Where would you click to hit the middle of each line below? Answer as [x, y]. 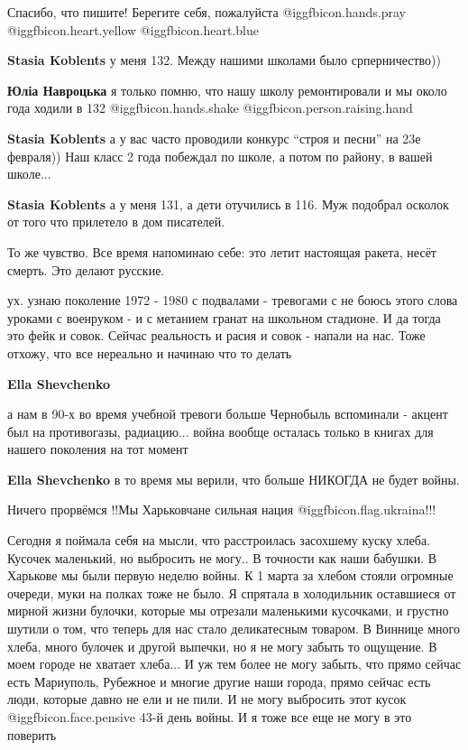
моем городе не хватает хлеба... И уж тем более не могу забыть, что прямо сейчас [234, 664]
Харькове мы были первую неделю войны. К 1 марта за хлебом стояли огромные [230, 575]
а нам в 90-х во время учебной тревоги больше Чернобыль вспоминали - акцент [228, 414]
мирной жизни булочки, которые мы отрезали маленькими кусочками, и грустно [228, 611]
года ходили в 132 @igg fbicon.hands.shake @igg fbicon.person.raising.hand [210, 108]
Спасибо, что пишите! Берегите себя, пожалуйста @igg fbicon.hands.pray [206, 12]
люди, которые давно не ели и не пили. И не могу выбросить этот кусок [207, 699]
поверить [32, 734]
